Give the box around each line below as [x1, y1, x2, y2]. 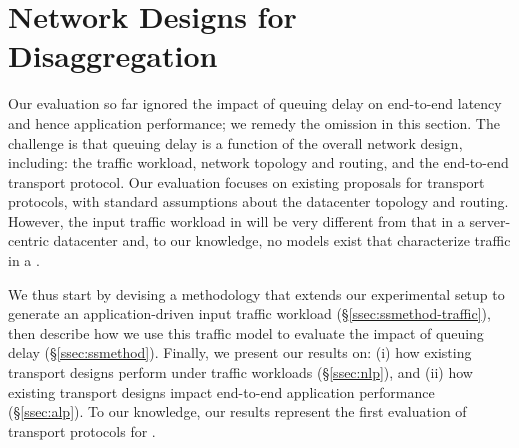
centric [8, 230, 49, 251]
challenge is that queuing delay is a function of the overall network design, [8, 132, 463, 153]
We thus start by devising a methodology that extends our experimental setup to [8, 283, 505, 304]
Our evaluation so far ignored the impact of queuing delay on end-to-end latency [8, 93, 502, 114]
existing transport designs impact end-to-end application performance [8, 381, 435, 402]
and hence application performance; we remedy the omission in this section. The [8, 112, 500, 133]
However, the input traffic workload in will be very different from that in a [8, 210, 465, 231]
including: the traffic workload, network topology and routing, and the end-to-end [8, 152, 509, 173]
